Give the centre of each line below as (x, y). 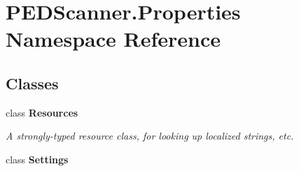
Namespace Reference (113, 39)
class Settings (37, 159)
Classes (32, 83)
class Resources (42, 112)
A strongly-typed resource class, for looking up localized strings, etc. (150, 136)
